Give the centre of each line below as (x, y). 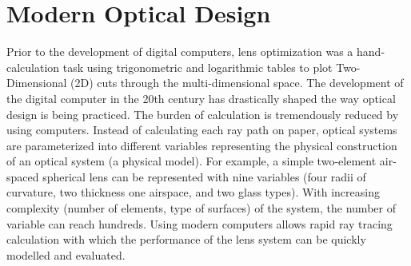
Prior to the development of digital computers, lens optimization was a (180, 52)
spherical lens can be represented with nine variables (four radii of (204, 176)
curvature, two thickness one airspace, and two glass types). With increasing (193, 192)
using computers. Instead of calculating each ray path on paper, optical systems (202, 130)
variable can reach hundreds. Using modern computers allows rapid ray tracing (200, 223)
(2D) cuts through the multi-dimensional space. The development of (237, 83)
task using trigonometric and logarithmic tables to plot (198, 67)
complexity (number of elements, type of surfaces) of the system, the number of (201, 208)
